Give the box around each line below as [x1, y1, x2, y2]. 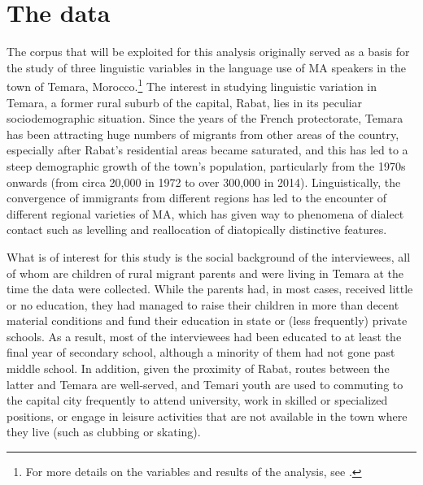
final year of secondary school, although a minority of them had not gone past [7, 344, 395, 361]
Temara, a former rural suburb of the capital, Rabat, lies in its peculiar [7, 93, 363, 110]
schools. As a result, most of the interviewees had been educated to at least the [7, 327, 402, 344]
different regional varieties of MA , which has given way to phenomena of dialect [7, 205, 404, 222]
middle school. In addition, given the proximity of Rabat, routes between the [7, 360, 390, 377]
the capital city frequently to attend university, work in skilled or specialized [7, 392, 388, 409]
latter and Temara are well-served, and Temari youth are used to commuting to [7, 375, 403, 392]
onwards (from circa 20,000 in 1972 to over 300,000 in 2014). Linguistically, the [7, 173, 401, 190]
